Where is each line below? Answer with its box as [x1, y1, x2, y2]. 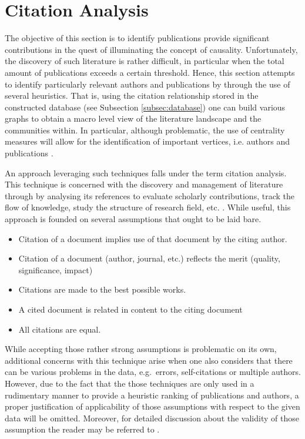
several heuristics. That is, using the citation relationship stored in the [5, 89, 259, 102]
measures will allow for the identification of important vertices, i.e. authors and [5, 135, 290, 148]
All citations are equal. [18, 323, 101, 335]
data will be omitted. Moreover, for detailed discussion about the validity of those [5, 411, 299, 424]
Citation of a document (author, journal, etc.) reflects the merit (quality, [18, 252, 280, 264]
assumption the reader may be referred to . [5, 423, 160, 435]
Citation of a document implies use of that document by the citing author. [18, 232, 287, 244]
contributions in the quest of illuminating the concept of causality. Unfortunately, [5, 43, 298, 55]
